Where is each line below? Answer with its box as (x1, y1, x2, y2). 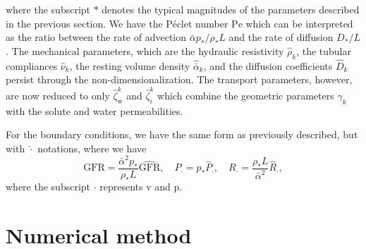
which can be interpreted (245, 16, 353, 30)
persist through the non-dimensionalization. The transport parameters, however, (6, 72, 353, 87)
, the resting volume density (69, 58, 190, 73)
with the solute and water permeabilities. (6, 103, 183, 118)
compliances (6, 58, 58, 73)
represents (99, 179, 143, 194)
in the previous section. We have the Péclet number (6, 16, 228, 30)
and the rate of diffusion (228, 30, 334, 44)
